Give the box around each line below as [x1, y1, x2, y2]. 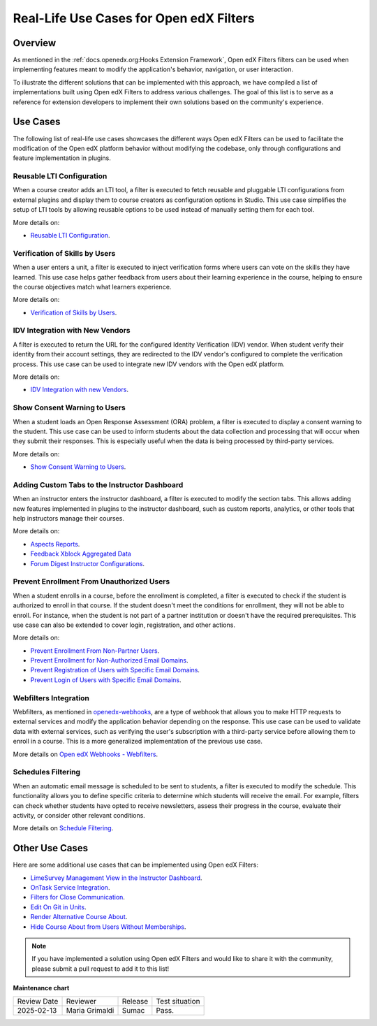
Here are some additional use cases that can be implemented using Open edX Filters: [13, 860, 258, 869]
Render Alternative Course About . [30, 913, 128, 921]
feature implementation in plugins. [13, 154, 111, 162]
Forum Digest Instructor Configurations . [30, 559, 145, 568]
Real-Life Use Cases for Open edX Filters [13, 10, 255, 26]
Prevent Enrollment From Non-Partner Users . [30, 646, 160, 655]
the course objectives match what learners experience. [13, 282, 172, 291]
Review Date [17, 997, 59, 1006]
